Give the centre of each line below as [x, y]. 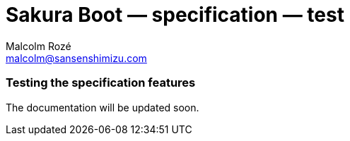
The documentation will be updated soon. [103, 107]
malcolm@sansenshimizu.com [76, 58]
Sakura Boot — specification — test [175, 15]
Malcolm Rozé [39, 46]
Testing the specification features [101, 83]
